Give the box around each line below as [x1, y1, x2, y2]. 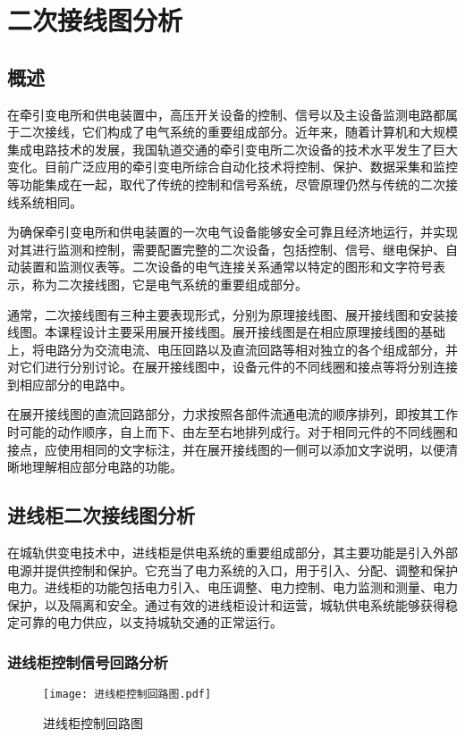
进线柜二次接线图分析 [7, 501, 195, 529]
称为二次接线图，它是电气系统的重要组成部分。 [31, 274, 308, 293]
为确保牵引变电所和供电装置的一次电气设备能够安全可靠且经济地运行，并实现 [7, 222, 458, 241]
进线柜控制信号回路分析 [7, 650, 168, 673]
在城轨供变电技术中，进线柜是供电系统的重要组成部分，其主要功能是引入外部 [7, 543, 458, 562]
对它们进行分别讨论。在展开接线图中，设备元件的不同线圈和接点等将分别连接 [7, 357, 458, 376]
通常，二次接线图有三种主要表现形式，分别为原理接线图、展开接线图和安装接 [7, 305, 458, 323]
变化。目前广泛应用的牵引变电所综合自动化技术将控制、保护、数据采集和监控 [7, 157, 458, 176]
